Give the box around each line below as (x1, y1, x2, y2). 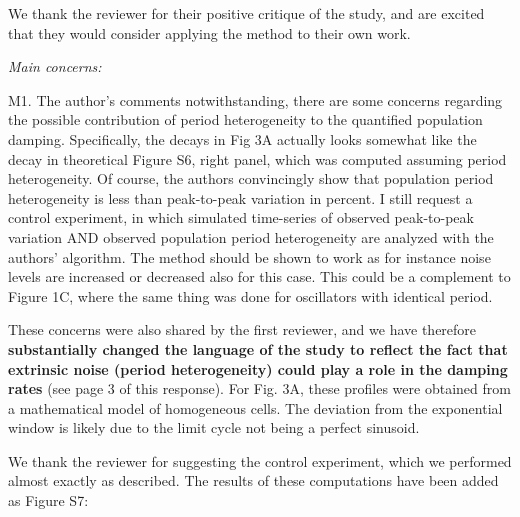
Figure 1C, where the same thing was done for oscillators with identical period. (8, 285, 493, 306)
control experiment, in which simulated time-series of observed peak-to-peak (8, 207, 474, 228)
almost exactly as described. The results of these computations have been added (8, 470, 499, 491)
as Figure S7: (8, 490, 89, 511)
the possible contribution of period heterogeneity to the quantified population (8, 109, 483, 130)
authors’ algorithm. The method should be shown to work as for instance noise (8, 246, 491, 267)
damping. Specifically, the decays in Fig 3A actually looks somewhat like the (8, 128, 477, 149)
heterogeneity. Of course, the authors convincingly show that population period (8, 168, 494, 189)
